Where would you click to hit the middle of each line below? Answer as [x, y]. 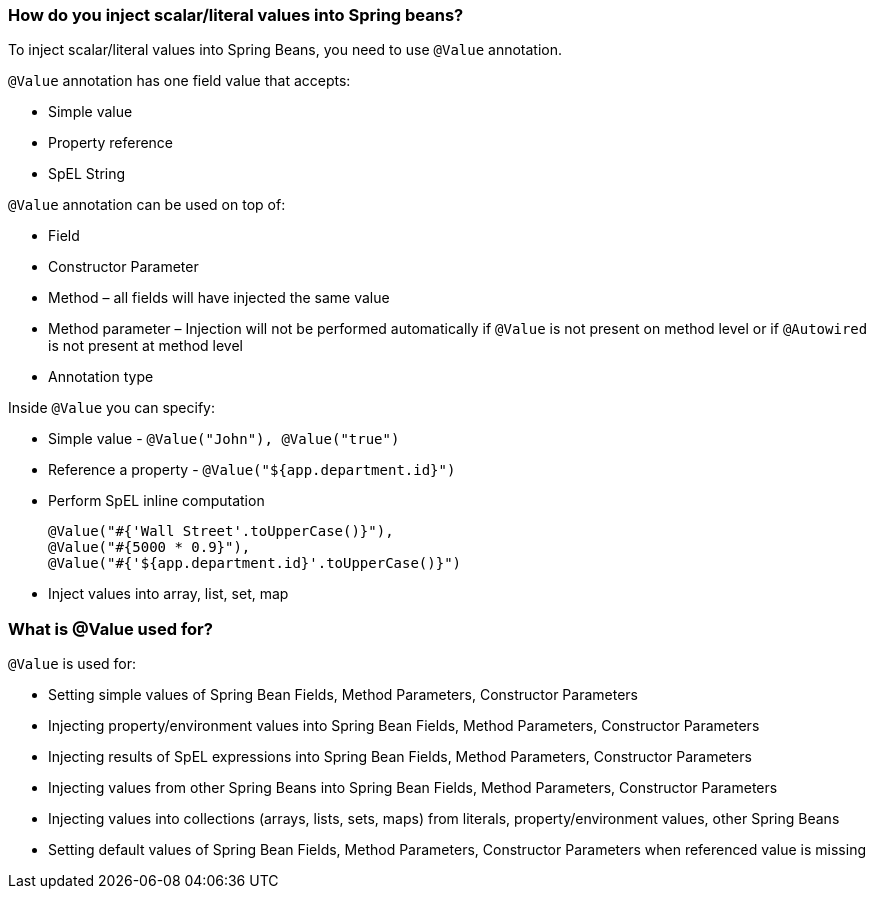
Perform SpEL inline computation [156, 501]
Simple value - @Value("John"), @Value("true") [224, 439]
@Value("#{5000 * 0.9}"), [149, 547]
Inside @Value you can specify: [112, 408]
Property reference [111, 143]
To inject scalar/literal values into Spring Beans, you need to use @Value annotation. [285, 50]
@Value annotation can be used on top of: [147, 205]
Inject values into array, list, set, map [168, 594]
